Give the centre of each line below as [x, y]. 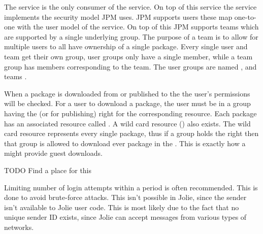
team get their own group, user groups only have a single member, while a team [128, 56]
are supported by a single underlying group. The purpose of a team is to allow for [131, 36]
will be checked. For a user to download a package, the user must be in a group [127, 103]
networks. [19, 227]
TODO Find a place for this [48, 170]
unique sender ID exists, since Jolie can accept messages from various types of [125, 217]
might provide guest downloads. [53, 153]
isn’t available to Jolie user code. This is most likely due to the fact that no [122, 207]
